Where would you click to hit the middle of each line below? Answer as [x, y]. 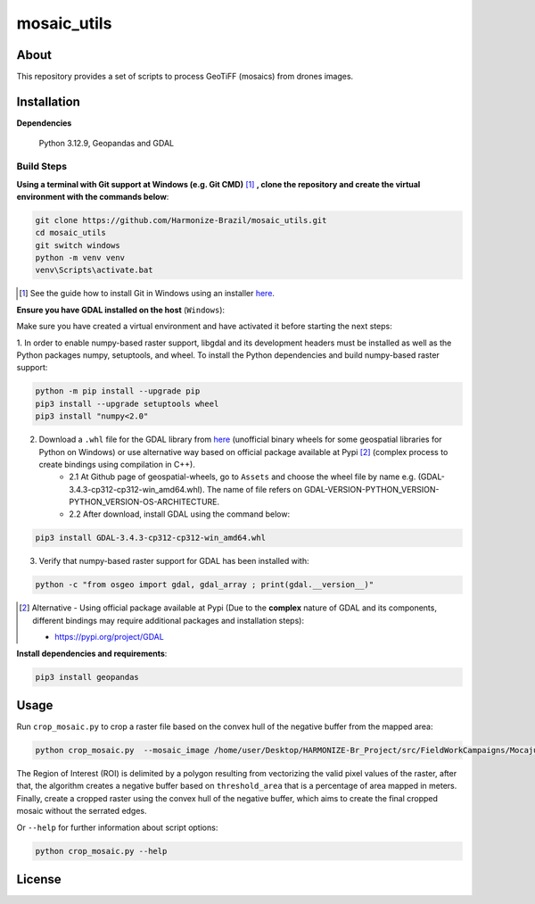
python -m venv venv [80, 258]
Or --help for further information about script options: [117, 827]
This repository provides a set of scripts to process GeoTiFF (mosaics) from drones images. [185, 77]
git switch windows [78, 245]
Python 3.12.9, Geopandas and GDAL [106, 144]
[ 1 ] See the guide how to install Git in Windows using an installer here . [147, 294]
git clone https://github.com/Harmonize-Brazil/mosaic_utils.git [181, 220]
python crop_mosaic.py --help [101, 851]
